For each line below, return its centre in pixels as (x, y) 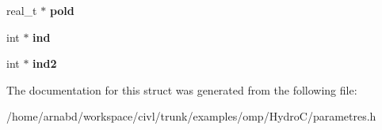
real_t (22, 10)
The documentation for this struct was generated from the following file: (182, 89)
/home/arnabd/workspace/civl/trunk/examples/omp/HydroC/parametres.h (191, 116)
